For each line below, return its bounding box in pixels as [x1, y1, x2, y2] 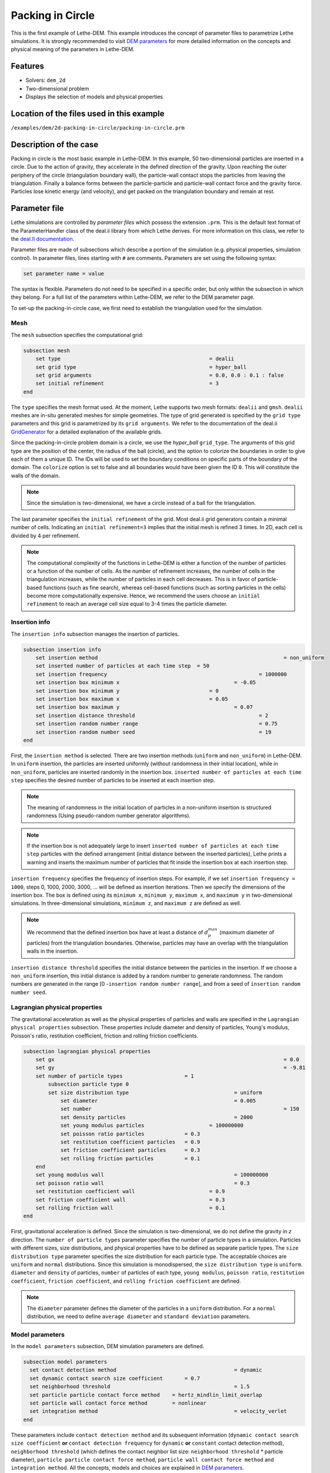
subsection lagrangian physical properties [23, 1048, 151, 1055]
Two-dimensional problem [25, 85, 89, 92]
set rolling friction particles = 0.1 [60, 1155, 201, 1162]
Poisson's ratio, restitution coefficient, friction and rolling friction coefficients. [11, 1032, 198, 1039]
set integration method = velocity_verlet [29, 1408, 288, 1415]
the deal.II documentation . [11, 236, 75, 243]
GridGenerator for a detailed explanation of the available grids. [11, 428, 162, 435]
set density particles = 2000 [60, 1114, 253, 1121]
